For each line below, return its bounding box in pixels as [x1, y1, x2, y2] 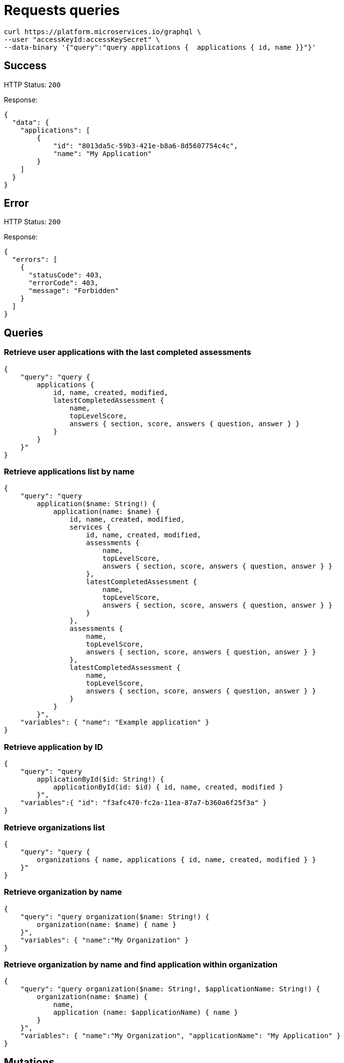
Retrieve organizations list [4, 822, 105, 832]
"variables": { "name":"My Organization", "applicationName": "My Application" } [20, 1032, 341, 1040]
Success [4, 59, 47, 72]
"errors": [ [12, 256, 57, 264]
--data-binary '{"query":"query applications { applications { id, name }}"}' [4, 43, 316, 51]
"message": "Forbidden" [28, 287, 119, 295]
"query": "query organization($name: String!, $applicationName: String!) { [20, 985, 321, 993]
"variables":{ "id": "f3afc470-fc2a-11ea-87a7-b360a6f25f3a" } [20, 799, 267, 807]
